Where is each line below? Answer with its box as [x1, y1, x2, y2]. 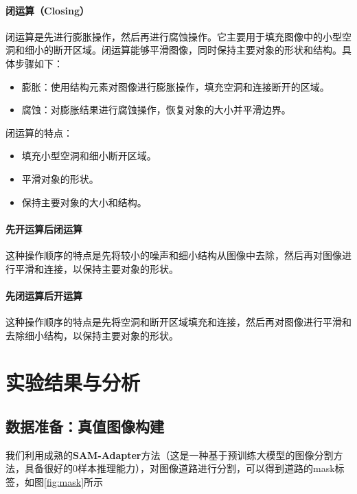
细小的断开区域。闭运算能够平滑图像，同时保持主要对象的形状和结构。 [24, 43, 342, 57]
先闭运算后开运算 [5, 288, 82, 302]
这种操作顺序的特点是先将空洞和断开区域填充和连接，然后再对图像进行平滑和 [5, 314, 352, 328]
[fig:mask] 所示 [44, 474, 104, 489]
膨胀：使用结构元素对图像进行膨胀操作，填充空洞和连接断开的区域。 [21, 79, 330, 93]
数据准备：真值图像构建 [5, 415, 164, 436]
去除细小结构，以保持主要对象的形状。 [5, 328, 178, 342]
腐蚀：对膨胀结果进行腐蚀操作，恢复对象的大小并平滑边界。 [21, 102, 291, 117]
